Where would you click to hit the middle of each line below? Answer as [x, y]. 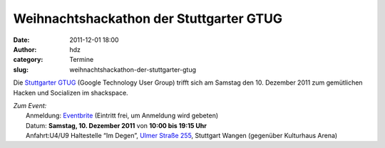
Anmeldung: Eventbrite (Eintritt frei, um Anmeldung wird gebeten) [122, 116]
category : [28, 60]
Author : [25, 49]
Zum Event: [30, 105]
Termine [82, 60]
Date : [21, 40]
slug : [21, 69]
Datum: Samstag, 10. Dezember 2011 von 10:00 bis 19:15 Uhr [116, 125]
